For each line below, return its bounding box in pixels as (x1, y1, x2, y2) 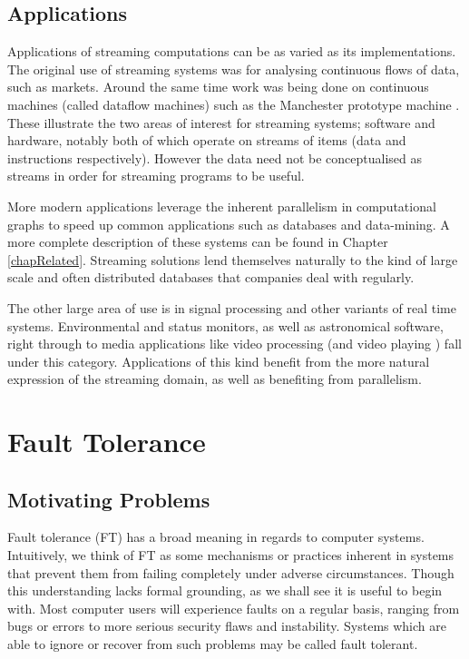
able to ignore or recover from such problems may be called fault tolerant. (7, 634, 418, 654)
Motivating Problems (7, 485, 210, 513)
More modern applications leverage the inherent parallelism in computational (7, 196, 436, 215)
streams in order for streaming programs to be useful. (7, 166, 305, 185)
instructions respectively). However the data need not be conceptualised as (7, 148, 423, 167)
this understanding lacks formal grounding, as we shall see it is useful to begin (7, 581, 443, 600)
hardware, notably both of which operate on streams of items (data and (7, 131, 406, 150)
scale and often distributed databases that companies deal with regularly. (7, 268, 415, 287)
